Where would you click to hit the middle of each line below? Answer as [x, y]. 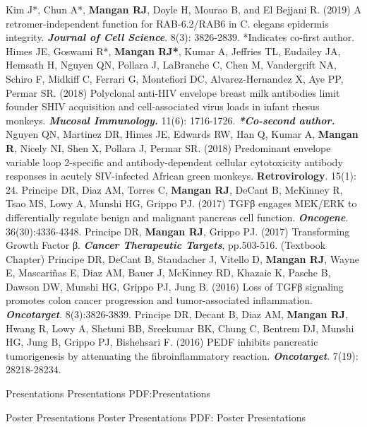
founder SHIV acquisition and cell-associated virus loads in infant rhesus [163, 106]
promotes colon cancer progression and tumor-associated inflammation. [159, 300]
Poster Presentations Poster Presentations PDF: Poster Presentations [156, 417]
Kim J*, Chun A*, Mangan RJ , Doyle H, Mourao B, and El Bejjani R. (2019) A [183, 9]
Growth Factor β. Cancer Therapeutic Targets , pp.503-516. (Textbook [166, 245]
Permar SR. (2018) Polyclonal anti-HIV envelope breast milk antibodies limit [173, 92]
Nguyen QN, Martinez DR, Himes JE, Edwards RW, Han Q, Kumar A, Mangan [182, 134]
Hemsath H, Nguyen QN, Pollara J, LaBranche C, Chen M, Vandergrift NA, [171, 65]
